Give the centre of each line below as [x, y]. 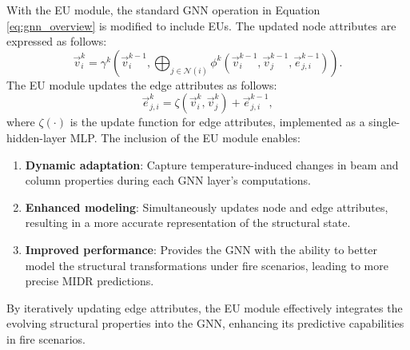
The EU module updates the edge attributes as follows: [142, 84]
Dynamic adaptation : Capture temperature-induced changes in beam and [212, 164]
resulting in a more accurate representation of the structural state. [188, 223]
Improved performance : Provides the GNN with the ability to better [201, 249]
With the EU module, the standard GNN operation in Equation [163, 10]
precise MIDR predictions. [90, 281]
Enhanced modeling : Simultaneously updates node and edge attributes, [207, 207]
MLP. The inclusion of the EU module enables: [185, 137]
